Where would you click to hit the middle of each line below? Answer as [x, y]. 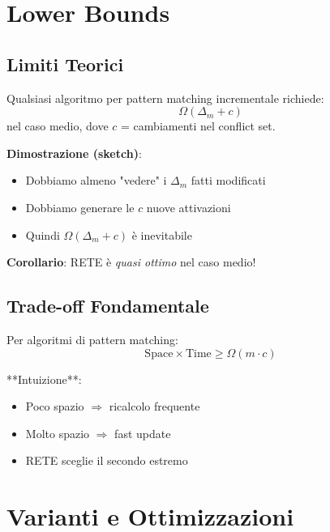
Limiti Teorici [65, 64]
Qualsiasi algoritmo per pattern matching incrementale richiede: [165, 98]
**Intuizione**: [44, 379]
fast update [143, 433]
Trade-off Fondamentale [108, 306]
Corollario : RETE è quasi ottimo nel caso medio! [131, 262]
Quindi [43, 234]
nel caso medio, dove [58, 126]
